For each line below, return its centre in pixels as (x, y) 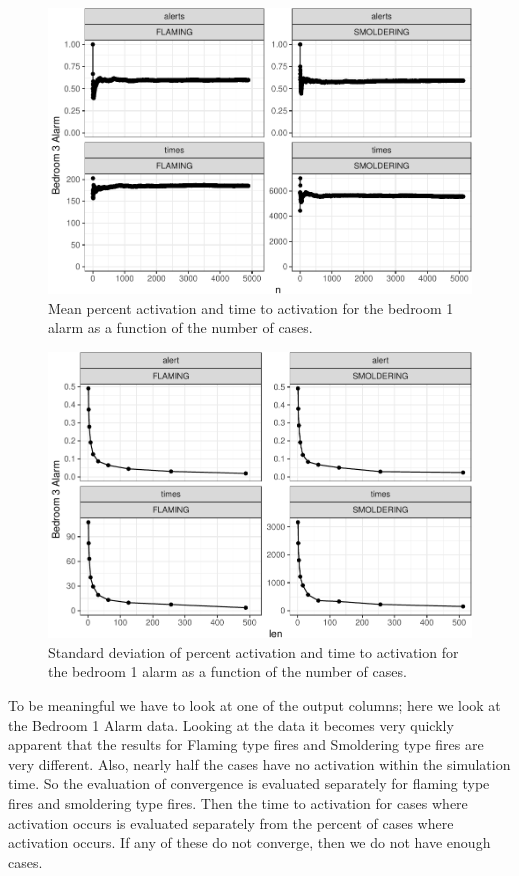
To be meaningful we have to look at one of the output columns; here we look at (254, 704)
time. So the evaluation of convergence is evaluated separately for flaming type (249, 783)
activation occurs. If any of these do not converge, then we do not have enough (249, 842)
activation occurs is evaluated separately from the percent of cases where (231, 822)
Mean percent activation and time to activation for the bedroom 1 (251, 307)
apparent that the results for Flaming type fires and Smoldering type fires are (246, 744)
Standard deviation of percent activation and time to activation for (253, 651)
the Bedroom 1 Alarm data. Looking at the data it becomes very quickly (231, 724)
